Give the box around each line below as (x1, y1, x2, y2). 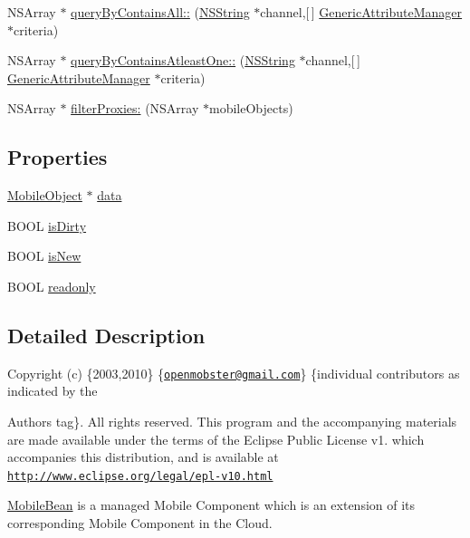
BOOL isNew (7, 246, 82, 265)
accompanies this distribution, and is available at (7, 447, 279, 466)
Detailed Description (7, 321, 206, 349)
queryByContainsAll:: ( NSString (71, 3, 250, 21)
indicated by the (7, 381, 98, 400)
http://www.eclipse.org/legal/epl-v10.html (7, 469, 273, 483)
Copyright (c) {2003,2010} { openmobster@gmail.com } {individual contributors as (7, 363, 460, 382)
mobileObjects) (209, 99, 293, 118)
